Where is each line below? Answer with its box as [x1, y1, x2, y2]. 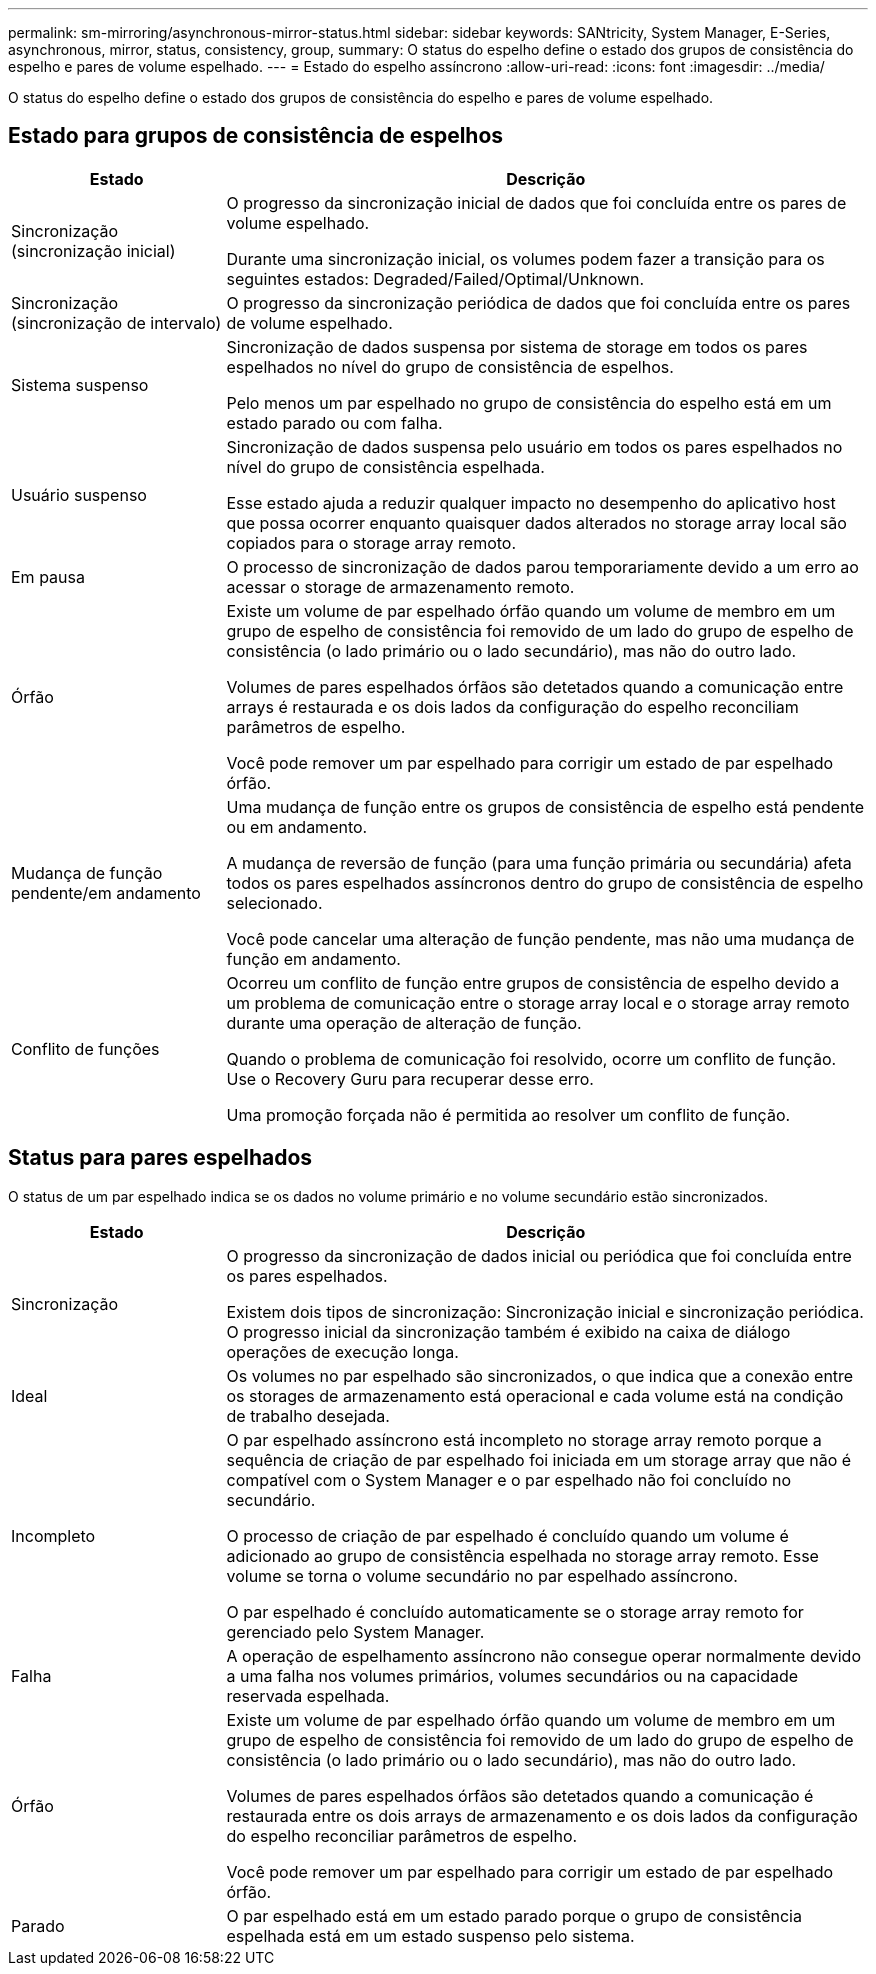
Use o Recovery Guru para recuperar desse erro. [226, 1068, 594, 1089]
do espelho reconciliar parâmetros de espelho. [226, 1825, 578, 1846]
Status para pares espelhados [8, 1145, 313, 1171]
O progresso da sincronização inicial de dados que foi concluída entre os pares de [226, 192, 847, 213]
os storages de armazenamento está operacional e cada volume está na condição [226, 1385, 844, 1406]
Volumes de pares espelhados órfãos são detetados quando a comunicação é [226, 1785, 814, 1806]
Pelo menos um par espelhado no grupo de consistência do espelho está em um [226, 392, 832, 413]
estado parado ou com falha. [226, 412, 443, 433]
